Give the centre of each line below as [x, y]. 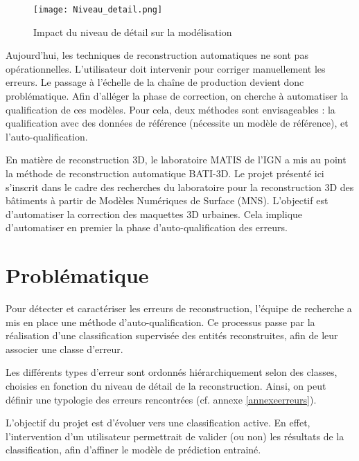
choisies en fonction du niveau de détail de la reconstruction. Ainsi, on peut [166, 386]
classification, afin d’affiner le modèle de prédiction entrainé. [133, 450]
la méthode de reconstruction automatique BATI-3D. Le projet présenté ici [165, 173]
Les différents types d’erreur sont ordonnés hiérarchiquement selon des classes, [172, 372]
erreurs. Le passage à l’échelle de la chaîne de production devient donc [155, 82]
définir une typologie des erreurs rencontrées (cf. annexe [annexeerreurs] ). [161, 399]
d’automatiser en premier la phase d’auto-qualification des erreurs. [147, 227]
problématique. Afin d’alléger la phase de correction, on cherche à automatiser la [177, 96]
